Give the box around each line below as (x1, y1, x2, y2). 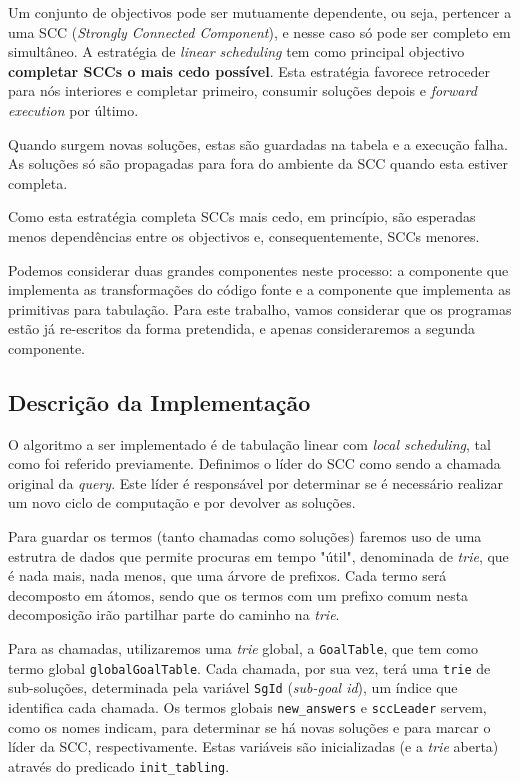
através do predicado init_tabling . (8, 755, 230, 776)
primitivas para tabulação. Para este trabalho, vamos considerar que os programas (8, 298, 512, 319)
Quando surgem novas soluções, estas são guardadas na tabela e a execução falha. (8, 133, 508, 154)
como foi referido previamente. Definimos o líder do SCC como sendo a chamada (8, 453, 501, 474)
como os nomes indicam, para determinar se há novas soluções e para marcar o (8, 716, 491, 737)
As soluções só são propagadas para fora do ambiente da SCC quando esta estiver (8, 153, 509, 174)
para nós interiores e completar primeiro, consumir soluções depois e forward (8, 80, 477, 101)
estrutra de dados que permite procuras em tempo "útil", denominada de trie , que (8, 545, 509, 566)
